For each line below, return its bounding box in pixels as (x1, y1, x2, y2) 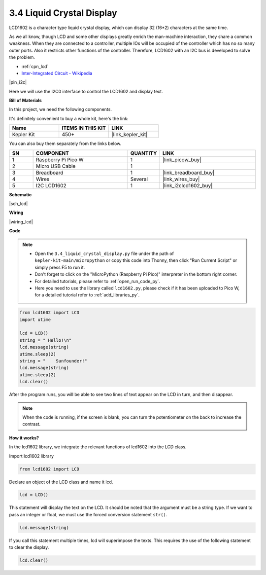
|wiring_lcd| (9, 218, 33, 224)
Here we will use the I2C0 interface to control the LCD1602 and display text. (9, 88, 163, 94)
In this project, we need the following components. (9, 107, 112, 112)
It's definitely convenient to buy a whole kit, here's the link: (9, 115, 129, 121)
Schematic (9, 191, 32, 197)
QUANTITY (130, 149, 157, 156)
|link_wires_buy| (162, 176, 200, 182)
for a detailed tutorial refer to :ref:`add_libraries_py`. (34, 292, 140, 298)
